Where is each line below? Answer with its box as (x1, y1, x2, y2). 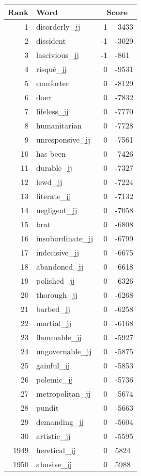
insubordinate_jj (36, 233, 94, 244)
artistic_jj (36, 430, 71, 441)
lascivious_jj (36, 49, 79, 60)
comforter (36, 77, 69, 89)
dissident (36, 35, 66, 46)
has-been (36, 148, 66, 159)
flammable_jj (36, 331, 82, 343)
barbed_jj (36, 303, 71, 314)
